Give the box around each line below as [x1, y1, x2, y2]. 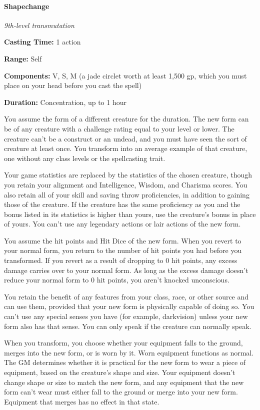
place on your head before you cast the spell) [4, 80, 142, 90]
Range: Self [4, 53, 42, 63]
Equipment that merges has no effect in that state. [4, 396, 159, 406]
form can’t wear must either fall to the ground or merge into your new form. [4, 386, 238, 397]
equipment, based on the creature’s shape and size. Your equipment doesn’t [4, 367, 235, 377]
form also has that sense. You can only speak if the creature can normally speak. [4, 320, 251, 331]
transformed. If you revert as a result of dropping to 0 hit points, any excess [4, 255, 237, 265]
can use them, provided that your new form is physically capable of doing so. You [4, 301, 254, 311]
